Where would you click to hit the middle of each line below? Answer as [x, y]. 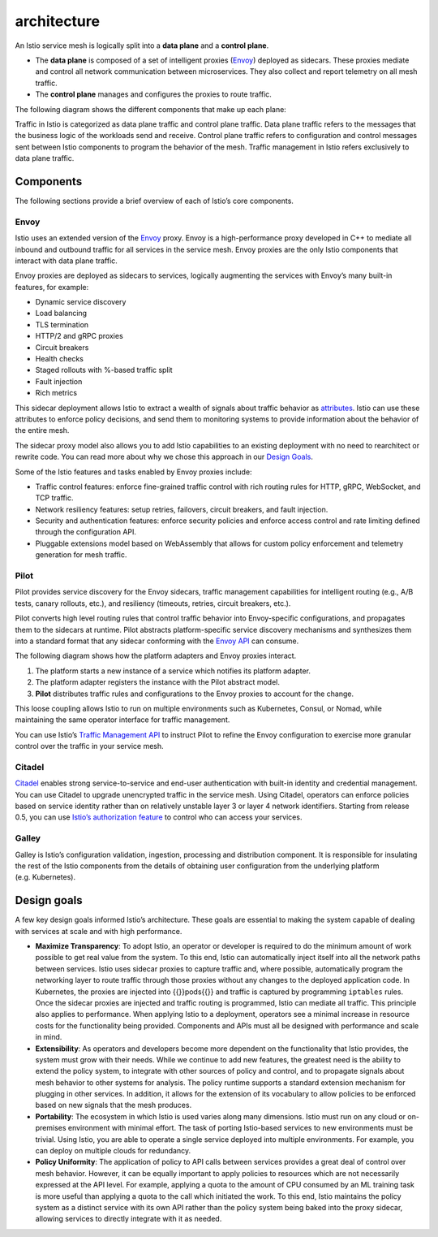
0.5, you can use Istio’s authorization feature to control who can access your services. [159, 817]
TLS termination [62, 324]
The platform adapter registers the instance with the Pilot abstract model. [157, 682]
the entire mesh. [42, 430]
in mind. [49, 1037]
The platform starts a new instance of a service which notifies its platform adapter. [173, 671]
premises [51, 1128]
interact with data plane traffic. [66, 261]
